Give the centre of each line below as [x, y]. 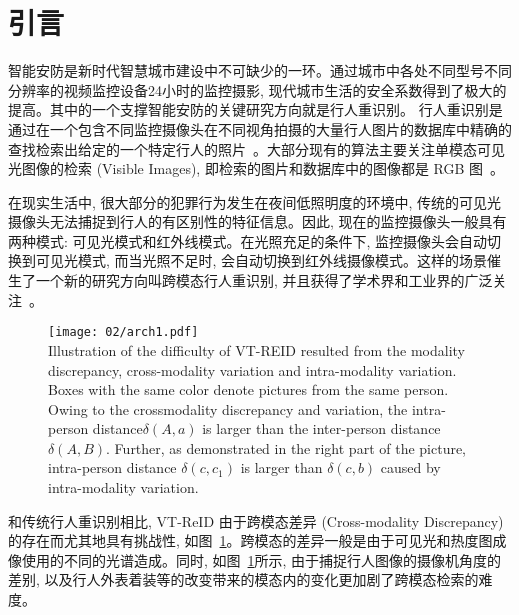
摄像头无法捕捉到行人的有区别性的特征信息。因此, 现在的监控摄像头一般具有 [257, 221]
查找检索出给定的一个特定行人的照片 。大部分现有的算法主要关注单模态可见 [256, 148]
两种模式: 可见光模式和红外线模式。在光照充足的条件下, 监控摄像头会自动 [248, 240]
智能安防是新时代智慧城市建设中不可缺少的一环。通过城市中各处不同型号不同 [260, 70]
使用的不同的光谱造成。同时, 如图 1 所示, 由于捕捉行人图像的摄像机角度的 [261, 559]
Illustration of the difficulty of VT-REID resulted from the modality [256, 349]
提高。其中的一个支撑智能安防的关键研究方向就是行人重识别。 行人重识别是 [255, 109]
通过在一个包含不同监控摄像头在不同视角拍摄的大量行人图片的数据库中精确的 [260, 128]
